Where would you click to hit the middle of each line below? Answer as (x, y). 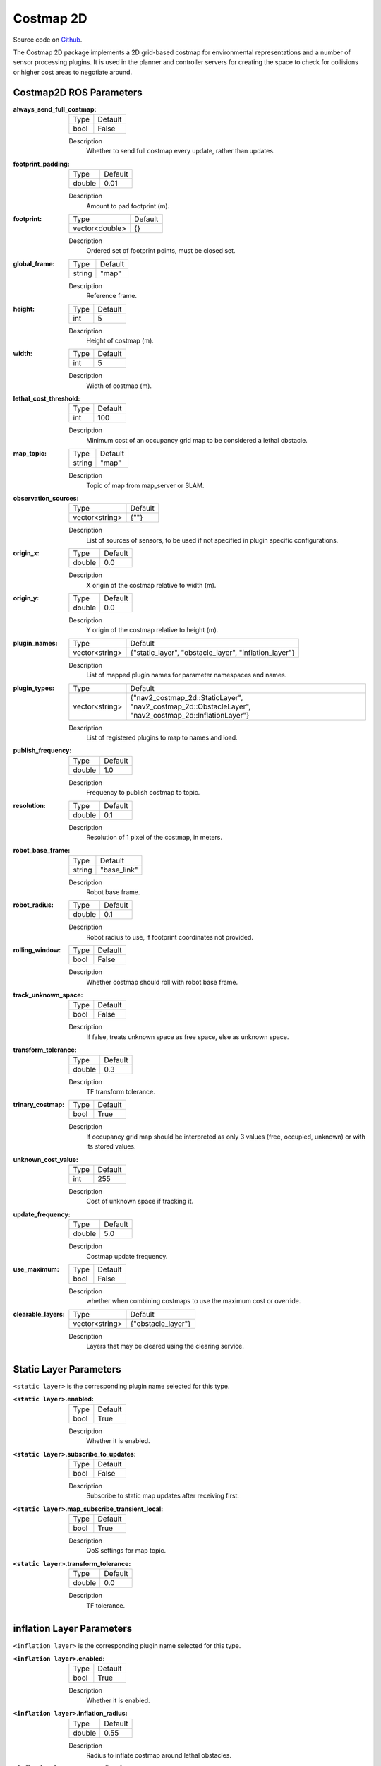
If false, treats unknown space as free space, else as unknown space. (188, 1037)
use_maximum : (36, 1269)
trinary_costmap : (39, 1105)
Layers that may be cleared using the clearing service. (165, 1346)
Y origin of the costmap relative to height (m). (152, 630)
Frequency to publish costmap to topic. (143, 793)
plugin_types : (34, 688)
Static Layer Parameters (67, 1369)
